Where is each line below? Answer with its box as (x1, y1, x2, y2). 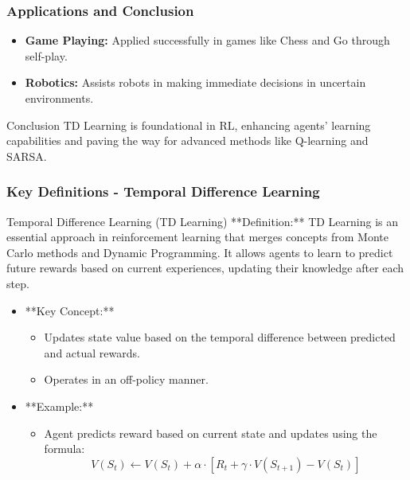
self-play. (25, 47, 68, 64)
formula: (44, 440, 85, 457)
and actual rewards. (44, 344, 140, 361)
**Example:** (25, 397, 94, 414)
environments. (25, 90, 94, 106)
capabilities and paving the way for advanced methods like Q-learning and (6, 132, 369, 149)
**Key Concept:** (25, 302, 115, 318)
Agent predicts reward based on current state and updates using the (44, 424, 377, 441)
